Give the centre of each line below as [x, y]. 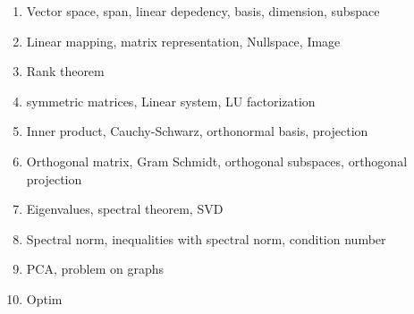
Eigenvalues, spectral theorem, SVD [125, 209]
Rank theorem [65, 71]
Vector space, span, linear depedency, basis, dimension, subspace [203, 11]
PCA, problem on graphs [95, 269]
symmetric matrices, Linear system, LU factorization [171, 101]
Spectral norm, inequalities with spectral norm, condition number [206, 238]
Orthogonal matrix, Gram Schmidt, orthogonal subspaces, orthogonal [217, 161]
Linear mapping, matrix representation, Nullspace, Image [183, 41]
